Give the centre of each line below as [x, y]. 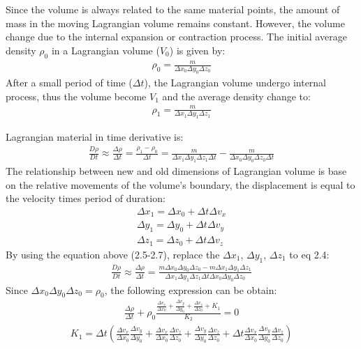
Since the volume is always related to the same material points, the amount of [173, 9]
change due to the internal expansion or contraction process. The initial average [176, 37]
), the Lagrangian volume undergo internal [235, 82]
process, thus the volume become [76, 96]
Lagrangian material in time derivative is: [95, 137]
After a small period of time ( [69, 82]
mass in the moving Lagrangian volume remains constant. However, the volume [175, 23]
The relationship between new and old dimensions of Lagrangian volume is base [176, 171]
